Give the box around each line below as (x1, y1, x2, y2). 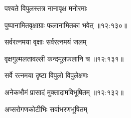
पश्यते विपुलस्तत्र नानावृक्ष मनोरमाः (4, 3, 88, 13)
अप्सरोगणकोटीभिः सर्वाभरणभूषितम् (4, 103, 87, 114)
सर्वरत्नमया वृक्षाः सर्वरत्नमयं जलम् (4, 36, 87, 47)
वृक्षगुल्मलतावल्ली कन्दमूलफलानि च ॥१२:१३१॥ (4, 53, 124, 63)
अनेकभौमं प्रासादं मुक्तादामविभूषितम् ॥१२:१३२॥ (4, 86, 124, 97)
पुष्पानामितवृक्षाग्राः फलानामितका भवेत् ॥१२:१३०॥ (4, 19, 128, 30)
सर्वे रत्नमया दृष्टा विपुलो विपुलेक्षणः (4, 70, 88, 80)
